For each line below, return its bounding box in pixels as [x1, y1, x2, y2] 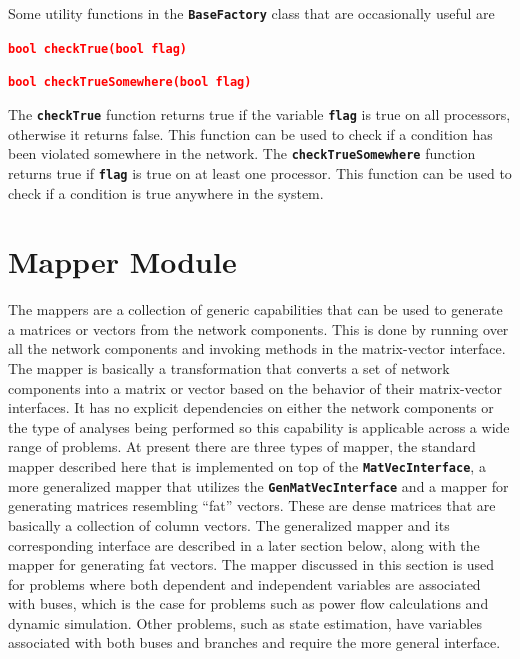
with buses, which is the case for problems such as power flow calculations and [8, 593, 489, 614]
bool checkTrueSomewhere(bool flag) [8, 75, 252, 90]
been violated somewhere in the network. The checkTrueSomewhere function [8, 143, 476, 164]
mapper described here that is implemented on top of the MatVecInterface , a [8, 456, 486, 476]
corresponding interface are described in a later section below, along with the [8, 534, 480, 555]
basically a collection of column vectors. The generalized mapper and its [8, 514, 450, 535]
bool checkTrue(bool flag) [8, 41, 187, 56]
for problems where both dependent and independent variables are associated [8, 573, 481, 594]
